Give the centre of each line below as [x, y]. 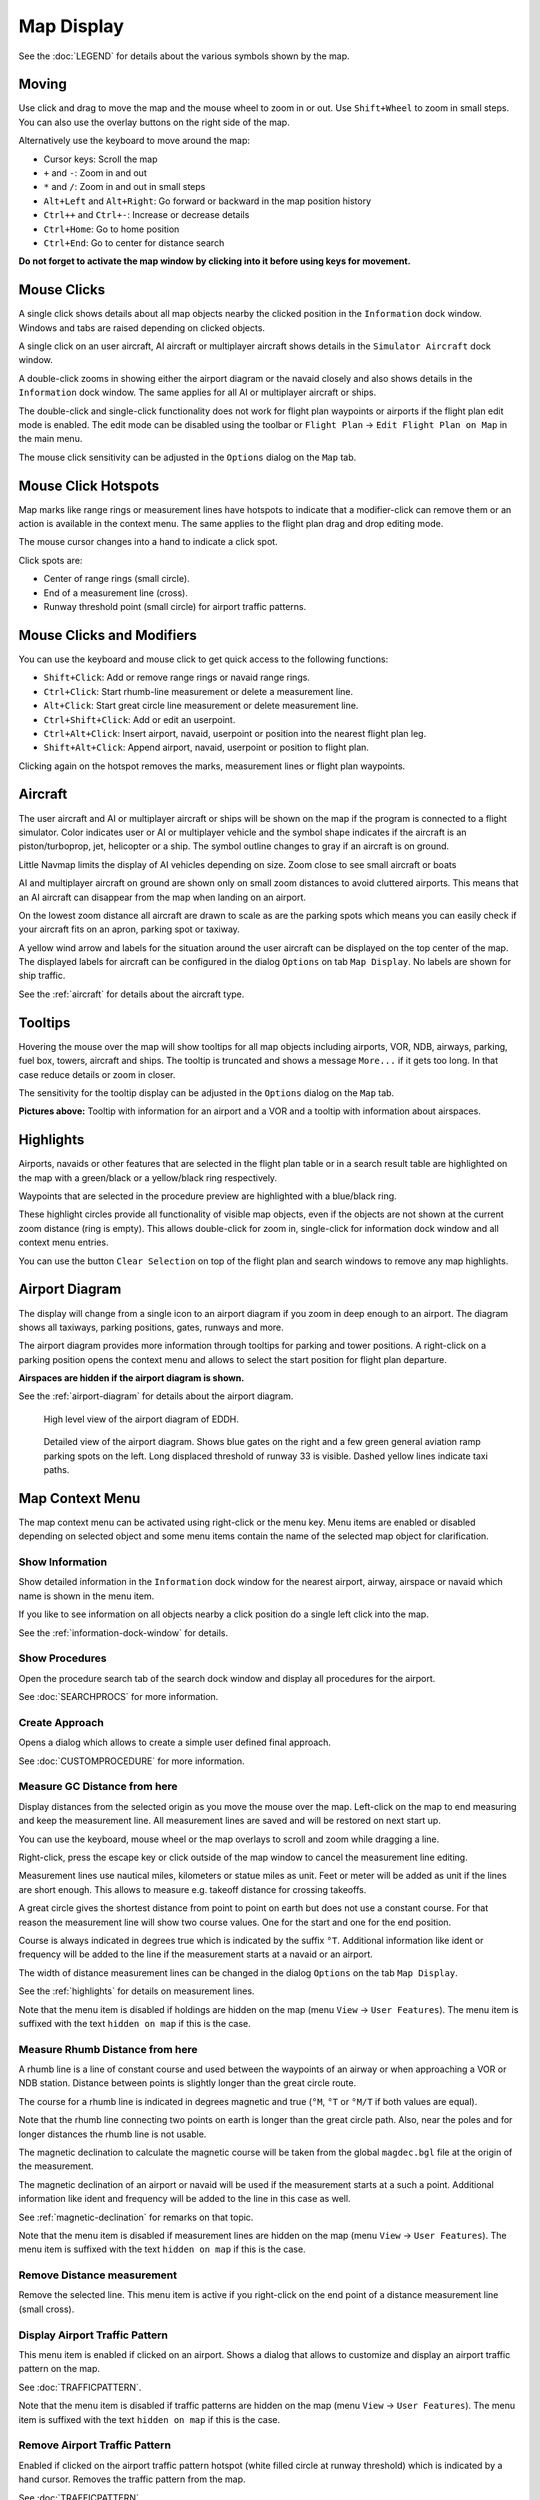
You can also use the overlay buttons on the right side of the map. [154, 122]
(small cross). [46, 2309]
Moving [42, 84]
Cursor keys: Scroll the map [101, 159]
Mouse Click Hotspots [89, 485]
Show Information [63, 1562]
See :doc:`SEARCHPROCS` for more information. [118, 1697]
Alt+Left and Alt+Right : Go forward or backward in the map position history [207, 201]
